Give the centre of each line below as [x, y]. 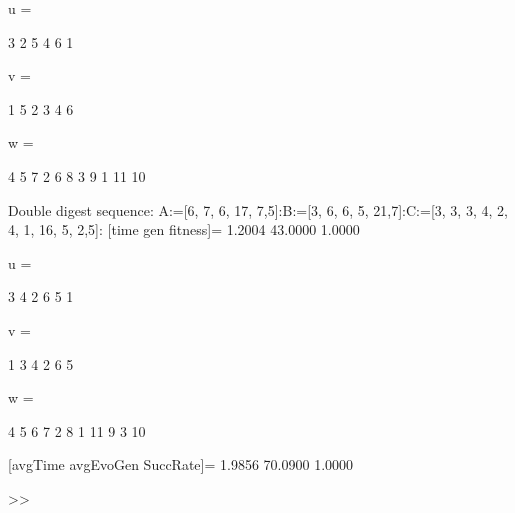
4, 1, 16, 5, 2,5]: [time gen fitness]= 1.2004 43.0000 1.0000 [184, 229]
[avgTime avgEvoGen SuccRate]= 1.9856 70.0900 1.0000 [181, 464]
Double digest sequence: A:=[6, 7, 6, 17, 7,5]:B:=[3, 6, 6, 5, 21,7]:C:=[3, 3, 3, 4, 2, [258, 209]
